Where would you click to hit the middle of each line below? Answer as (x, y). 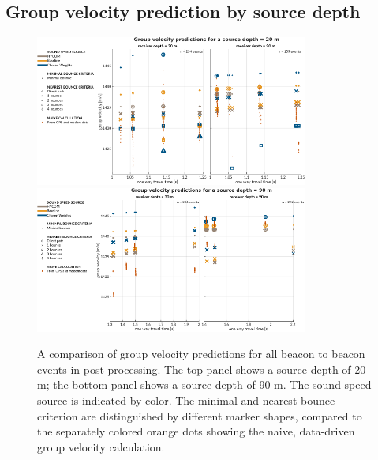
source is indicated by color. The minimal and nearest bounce (186, 400)
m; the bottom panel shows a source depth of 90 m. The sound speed (204, 385)
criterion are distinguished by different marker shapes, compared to (200, 415)
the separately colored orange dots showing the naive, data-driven (196, 431)
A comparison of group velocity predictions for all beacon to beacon (201, 354)
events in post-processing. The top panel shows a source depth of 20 (202, 369)
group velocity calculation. (101, 446)
